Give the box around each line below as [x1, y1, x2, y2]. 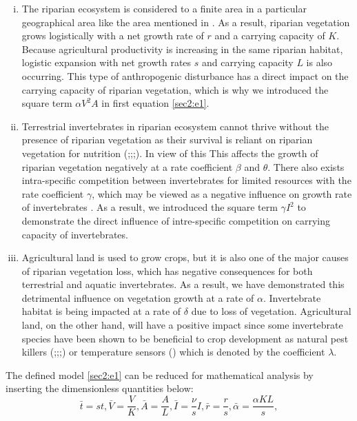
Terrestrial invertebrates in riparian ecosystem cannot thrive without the [21, 119, 329, 133]
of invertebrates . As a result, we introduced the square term [21, 200, 278, 214]
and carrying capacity [202, 55, 294, 70]
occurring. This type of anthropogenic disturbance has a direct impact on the [21, 68, 349, 83]
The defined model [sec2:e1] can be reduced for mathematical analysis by [6, 367, 314, 382]
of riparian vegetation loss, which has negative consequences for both [21, 263, 313, 278]
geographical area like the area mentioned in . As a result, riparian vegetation [21, 14, 350, 29]
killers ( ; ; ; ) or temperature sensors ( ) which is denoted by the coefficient [21, 345, 325, 359]
